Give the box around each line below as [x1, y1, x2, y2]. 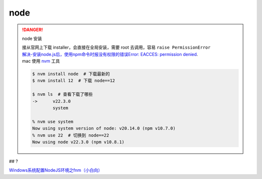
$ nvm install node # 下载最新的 [32, 71, 110, 77]
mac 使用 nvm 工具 [22, 58, 60, 64]
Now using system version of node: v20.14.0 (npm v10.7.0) [32, 125, 176, 131]
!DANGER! [22, 27, 43, 33]
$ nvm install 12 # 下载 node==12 [32, 78, 115, 84]
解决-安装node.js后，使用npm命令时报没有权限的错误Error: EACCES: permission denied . [22, 51, 198, 57]
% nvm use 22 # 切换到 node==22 [32, 132, 109, 138]
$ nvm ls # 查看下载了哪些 [32, 91, 93, 97]
